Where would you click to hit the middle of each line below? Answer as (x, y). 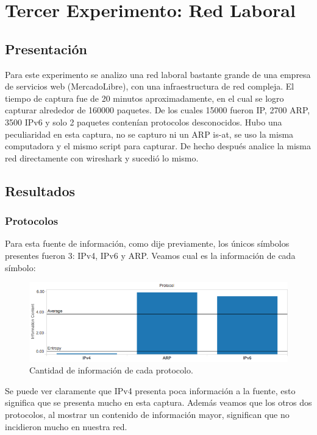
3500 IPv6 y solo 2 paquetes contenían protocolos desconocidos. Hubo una (144, 122)
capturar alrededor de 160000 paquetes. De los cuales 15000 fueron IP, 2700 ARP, (158, 110)
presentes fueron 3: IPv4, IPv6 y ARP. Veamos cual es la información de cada (150, 255)
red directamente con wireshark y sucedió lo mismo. (102, 157)
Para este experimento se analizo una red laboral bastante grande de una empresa (158, 74)
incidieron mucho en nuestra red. (66, 426)
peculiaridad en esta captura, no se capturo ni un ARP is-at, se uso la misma (149, 134)
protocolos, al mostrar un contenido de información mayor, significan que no (147, 415)
